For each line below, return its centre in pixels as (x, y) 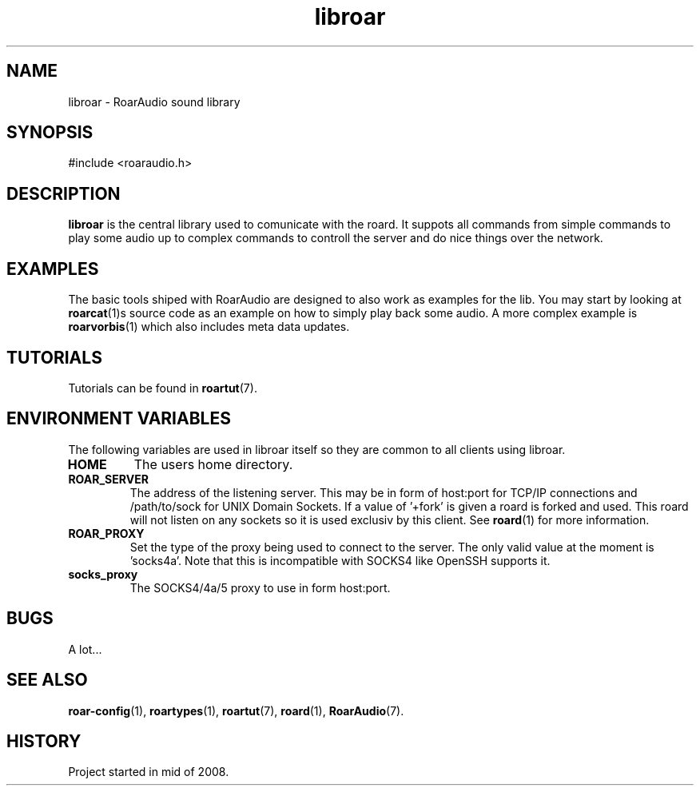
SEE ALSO (47, 680)
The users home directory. (213, 464)
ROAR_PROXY (106, 533)
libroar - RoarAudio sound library (154, 101)
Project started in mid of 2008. (149, 772)
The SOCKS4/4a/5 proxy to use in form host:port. (260, 587)
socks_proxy (103, 574)
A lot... (85, 649)
